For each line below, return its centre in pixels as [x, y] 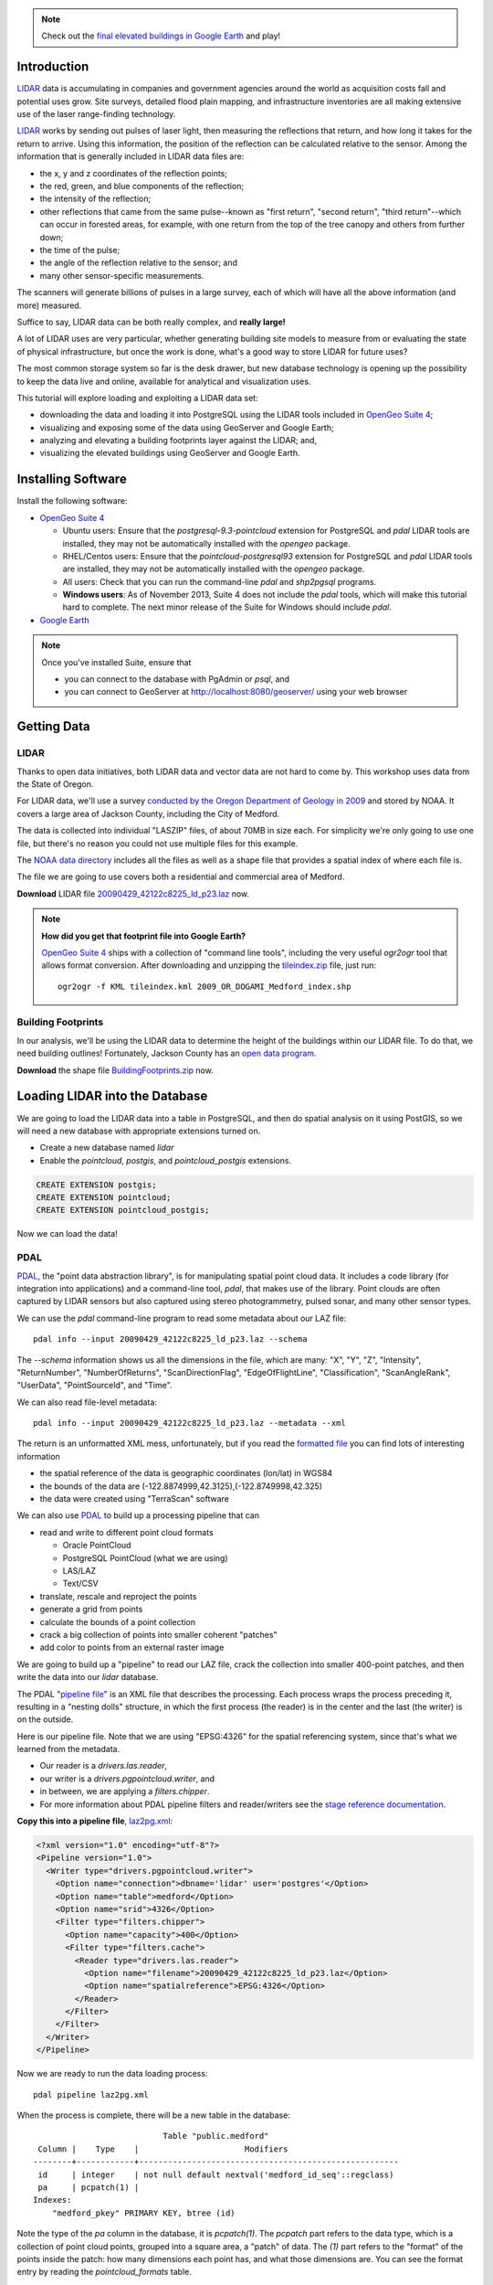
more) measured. [49, 305]
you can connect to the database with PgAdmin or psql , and [177, 679]
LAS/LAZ [79, 1570]
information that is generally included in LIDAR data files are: [131, 156]
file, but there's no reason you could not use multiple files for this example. [157, 843]
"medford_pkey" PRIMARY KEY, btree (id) [144, 2213]
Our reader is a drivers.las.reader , [104, 1766]
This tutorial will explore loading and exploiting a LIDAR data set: [138, 398]
